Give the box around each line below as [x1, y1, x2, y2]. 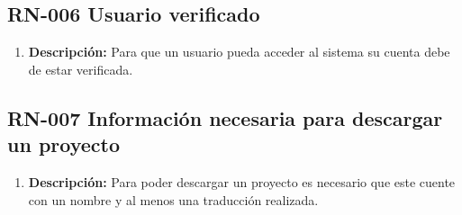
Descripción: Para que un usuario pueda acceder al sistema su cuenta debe [28, 42, 450, 61]
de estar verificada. [28, 59, 133, 78]
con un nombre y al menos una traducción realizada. [28, 190, 319, 209]
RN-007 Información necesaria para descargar [7, 103, 443, 131]
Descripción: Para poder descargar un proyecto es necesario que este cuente [28, 172, 456, 191]
